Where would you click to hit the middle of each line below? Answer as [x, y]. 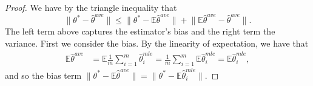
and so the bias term [43, 75]
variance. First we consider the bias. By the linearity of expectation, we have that [157, 43]
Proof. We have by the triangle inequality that [91, 7]
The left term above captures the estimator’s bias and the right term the [140, 31]
